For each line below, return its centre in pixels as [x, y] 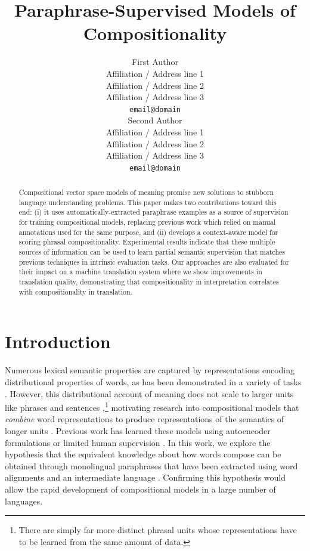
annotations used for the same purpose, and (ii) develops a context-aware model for [148, 232]
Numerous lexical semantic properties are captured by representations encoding [150, 370]
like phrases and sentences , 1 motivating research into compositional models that [152, 406]
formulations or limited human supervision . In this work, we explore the [138, 442]
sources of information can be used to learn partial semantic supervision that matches [152, 252]
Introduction [58, 341]
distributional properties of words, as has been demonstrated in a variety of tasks [153, 381]
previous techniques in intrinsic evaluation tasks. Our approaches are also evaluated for [154, 261]
